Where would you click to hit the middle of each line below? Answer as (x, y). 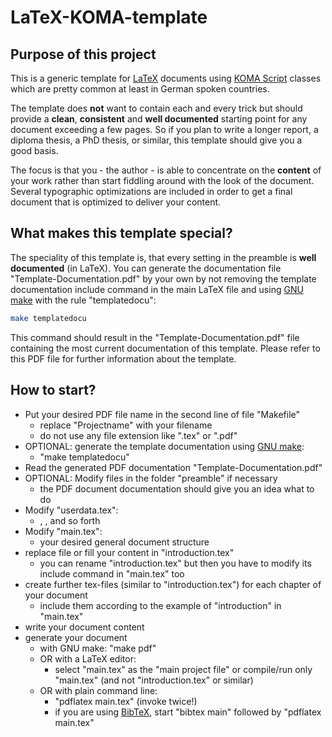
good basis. (34, 150)
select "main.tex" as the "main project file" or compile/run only (183, 669)
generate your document (76, 637)
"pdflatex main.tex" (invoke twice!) (126, 701)
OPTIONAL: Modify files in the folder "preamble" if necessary (151, 478)
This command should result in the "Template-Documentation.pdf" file (155, 337)
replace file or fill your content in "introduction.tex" (129, 552)
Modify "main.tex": (63, 531)
